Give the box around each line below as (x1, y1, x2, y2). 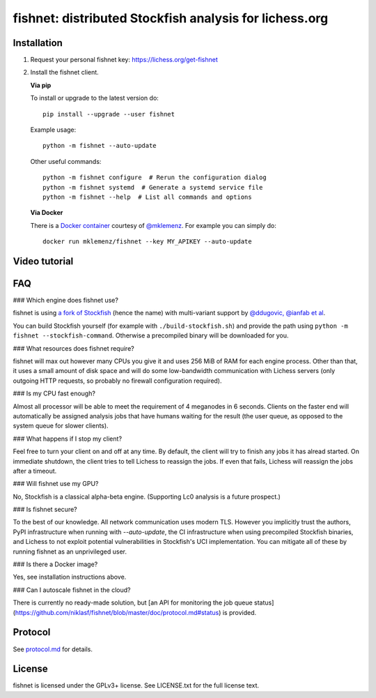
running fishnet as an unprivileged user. (13, 547, 127, 556)
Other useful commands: (30, 157, 102, 165)
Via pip (30, 81, 52, 89)
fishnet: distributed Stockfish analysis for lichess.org (13, 10, 329, 26)
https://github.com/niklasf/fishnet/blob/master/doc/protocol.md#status (15, 608, 219, 616)
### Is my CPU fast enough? (13, 389, 95, 397)
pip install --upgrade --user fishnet (42, 110, 175, 118)
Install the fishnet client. (30, 68, 99, 77)
